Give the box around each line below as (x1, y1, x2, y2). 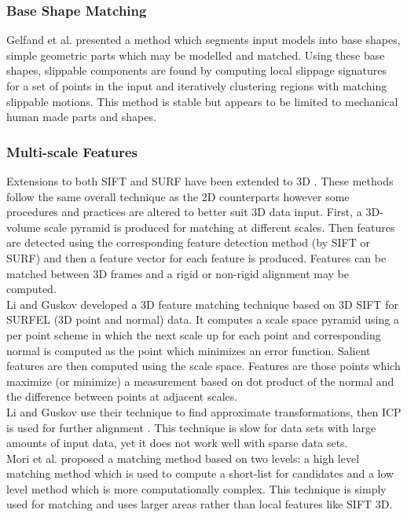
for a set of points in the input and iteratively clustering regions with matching (6, 78, 387, 93)
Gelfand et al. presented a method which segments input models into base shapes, (6, 31, 401, 48)
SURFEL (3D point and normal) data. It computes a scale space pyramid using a (6, 311, 399, 328)
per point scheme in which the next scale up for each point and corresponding (6, 326, 381, 343)
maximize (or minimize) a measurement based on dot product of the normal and (6, 372, 394, 389)
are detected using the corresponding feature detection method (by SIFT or (6, 234, 370, 251)
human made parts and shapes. (6, 108, 156, 125)
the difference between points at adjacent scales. (6, 388, 238, 405)
